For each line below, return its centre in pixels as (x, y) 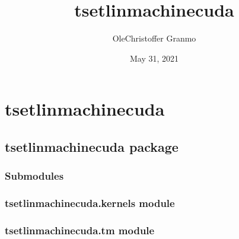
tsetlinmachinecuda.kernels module (90, 203)
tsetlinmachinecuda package (92, 146)
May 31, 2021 (154, 58)
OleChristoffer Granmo (154, 38)
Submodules (34, 176)
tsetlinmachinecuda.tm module (80, 230)
